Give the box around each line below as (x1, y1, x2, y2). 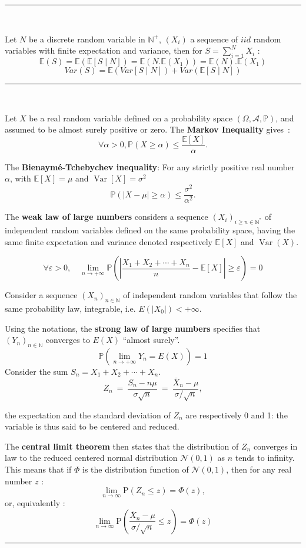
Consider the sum (5, 365, 68, 377)
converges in (253, 440, 298, 452)
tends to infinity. (235, 451, 295, 464)
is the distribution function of (82, 463, 189, 475)
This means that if (5, 463, 72, 475)
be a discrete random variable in (28, 32, 145, 45)
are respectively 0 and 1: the (185, 408, 288, 421)
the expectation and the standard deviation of (5, 408, 171, 421)
